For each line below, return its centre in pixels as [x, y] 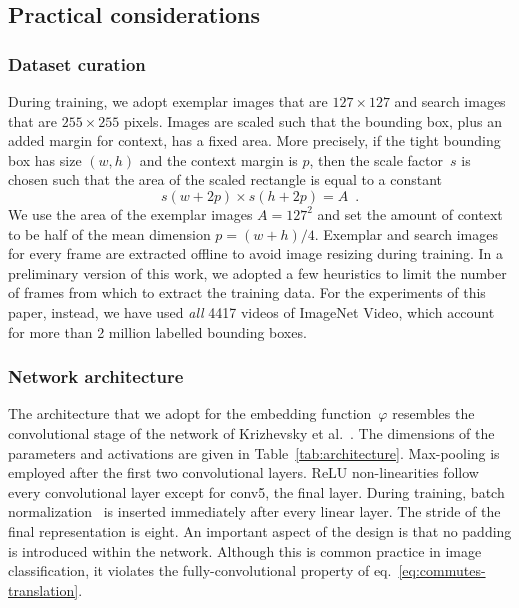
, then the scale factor [376, 159]
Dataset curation [77, 63]
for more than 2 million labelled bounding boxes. [157, 331]
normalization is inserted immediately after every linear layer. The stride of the [254, 511]
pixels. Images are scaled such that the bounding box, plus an [312, 120]
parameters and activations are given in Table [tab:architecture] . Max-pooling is [254, 452]
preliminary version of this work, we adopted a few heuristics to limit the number [257, 272]
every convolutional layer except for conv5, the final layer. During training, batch [256, 491]
